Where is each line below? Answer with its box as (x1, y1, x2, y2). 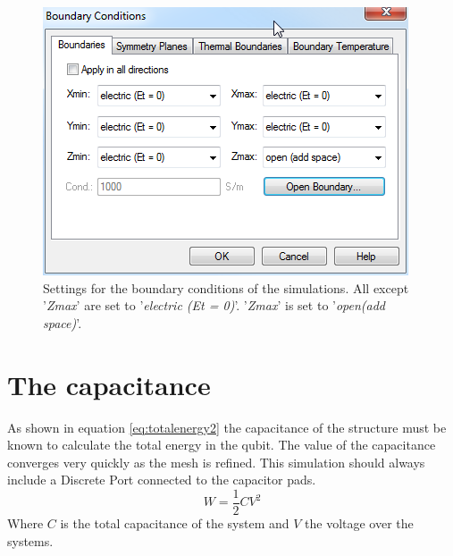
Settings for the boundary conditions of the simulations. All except (43, 278, 409, 297)
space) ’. (43, 313, 82, 332)
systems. (7, 531, 54, 550)
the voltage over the (305, 513, 414, 532)
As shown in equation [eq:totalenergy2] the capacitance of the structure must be (7, 417, 447, 436)
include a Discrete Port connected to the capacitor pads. (7, 470, 316, 489)
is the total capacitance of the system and (60, 513, 289, 532)
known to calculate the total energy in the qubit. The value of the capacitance (7, 435, 436, 454)
